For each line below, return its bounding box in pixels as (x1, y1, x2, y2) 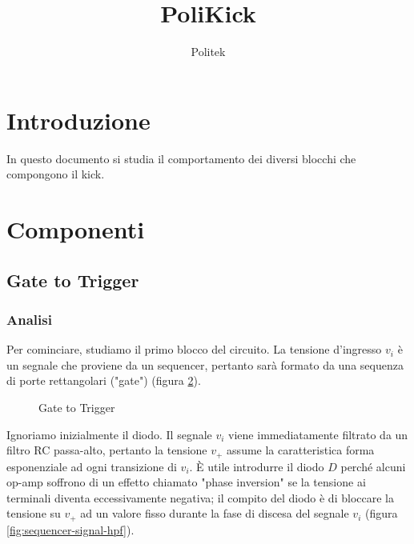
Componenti (6, 213, 145, 246)
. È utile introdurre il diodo (189, 458, 324, 474)
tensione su (6, 505, 61, 522)
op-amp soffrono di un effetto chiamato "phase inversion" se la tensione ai (6, 474, 366, 490)
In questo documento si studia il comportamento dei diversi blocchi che (6, 150, 356, 166)
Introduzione (6, 103, 151, 136)
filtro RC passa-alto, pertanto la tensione (6, 442, 207, 458)
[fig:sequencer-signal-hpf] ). (6, 521, 135, 538)
